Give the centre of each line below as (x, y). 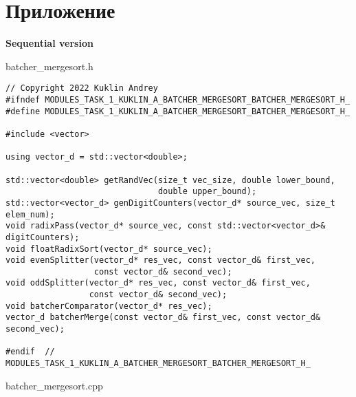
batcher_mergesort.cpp (54, 385)
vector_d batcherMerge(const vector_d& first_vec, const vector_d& (163, 318)
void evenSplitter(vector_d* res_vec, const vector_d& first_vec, (161, 260)
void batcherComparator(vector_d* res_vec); (109, 306)
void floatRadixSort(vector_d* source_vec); (109, 249)
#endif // (30, 352)
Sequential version (49, 43)
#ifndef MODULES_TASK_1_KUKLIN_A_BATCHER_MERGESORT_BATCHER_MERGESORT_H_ (178, 99)
